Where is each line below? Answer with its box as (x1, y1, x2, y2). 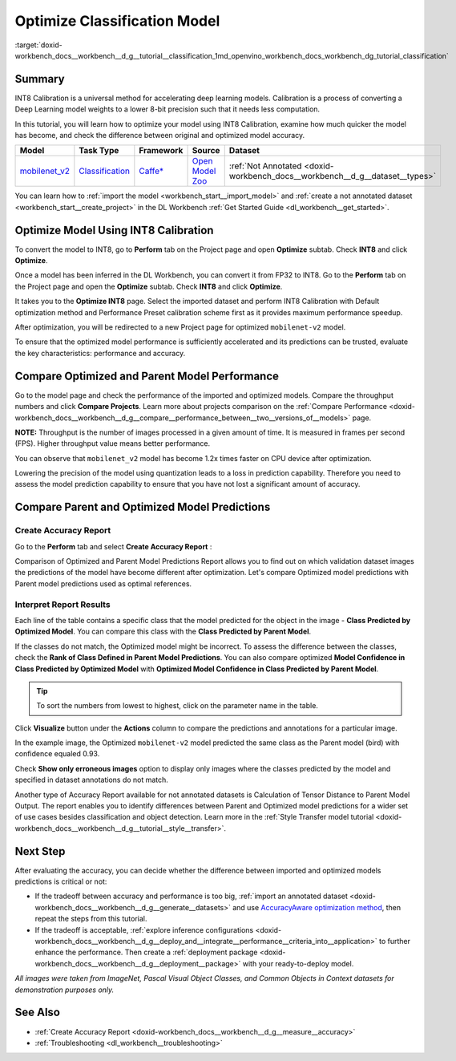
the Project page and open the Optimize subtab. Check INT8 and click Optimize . (14, 281, 283, 291)
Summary (14, 72, 65, 86)
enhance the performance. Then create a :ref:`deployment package (34, 947, 258, 958)
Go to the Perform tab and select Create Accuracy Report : (14, 541, 212, 551)
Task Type (79, 145, 119, 156)
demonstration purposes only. (14, 985, 115, 994)
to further (378, 937, 410, 946)
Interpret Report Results (14, 598, 111, 609)
